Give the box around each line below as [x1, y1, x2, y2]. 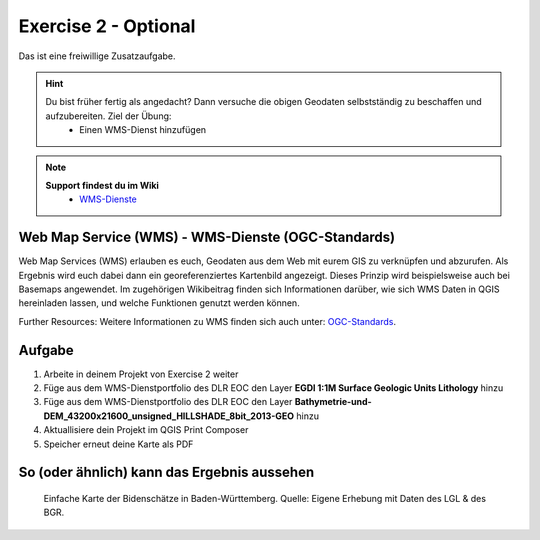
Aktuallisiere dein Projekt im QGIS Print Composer [43, 424, 249, 436]
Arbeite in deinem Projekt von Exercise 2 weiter [43, 368, 239, 380]
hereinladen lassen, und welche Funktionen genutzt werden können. [18, 297, 300, 309]
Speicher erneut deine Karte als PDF [43, 438, 194, 450]
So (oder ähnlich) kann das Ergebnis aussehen [18, 464, 315, 481]
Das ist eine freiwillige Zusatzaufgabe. [18, 50, 176, 62]
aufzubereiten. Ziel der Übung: [45, 110, 172, 122]
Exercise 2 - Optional [18, 15, 196, 37]
